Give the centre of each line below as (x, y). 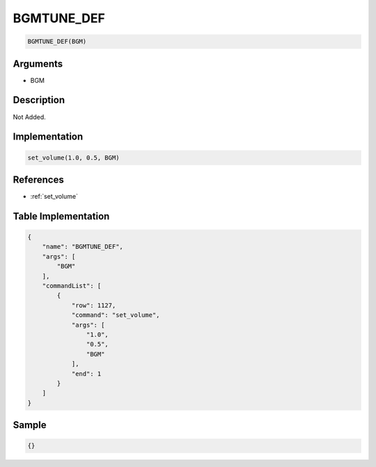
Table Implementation (61, 216)
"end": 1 (86, 374)
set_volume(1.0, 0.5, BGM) (73, 158)
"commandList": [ (72, 286)
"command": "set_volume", (116, 315)
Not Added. (30, 117)
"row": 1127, (94, 305)
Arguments (38, 64)
